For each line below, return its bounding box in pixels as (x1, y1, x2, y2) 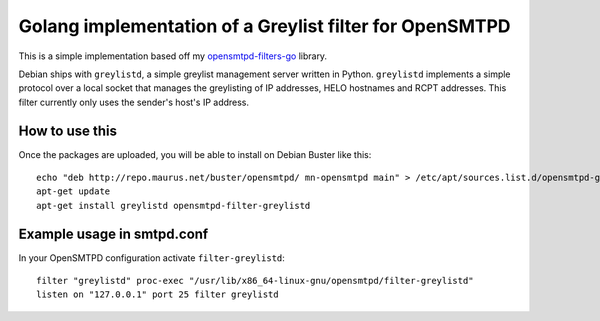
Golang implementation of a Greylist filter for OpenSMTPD (18, 15, 511, 37)
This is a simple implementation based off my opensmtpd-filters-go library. (18, 50, 328, 62)
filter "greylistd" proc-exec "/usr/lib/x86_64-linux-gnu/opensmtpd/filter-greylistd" (36, 275, 474, 287)
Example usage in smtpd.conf (18, 225, 209, 242)
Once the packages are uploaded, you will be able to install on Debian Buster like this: (18, 148, 372, 160)
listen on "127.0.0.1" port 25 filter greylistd (36, 289, 279, 300)
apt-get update (36, 186, 111, 197)
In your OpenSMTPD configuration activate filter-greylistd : (18, 251, 285, 264)
